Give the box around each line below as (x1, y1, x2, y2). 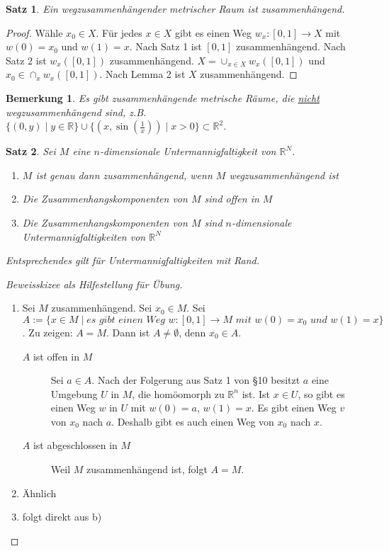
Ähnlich (22, 485, 57, 500)
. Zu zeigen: (22, 324, 73, 339)
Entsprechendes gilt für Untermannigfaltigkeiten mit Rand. (6, 253, 260, 268)
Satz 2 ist (6, 52, 47, 67)
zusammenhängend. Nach (235, 39, 346, 54)
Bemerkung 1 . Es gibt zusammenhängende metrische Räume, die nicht (6, 90, 320, 105)
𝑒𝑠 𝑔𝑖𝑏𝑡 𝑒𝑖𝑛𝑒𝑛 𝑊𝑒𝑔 (86, 314, 165, 325)
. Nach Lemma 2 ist (99, 67, 186, 81)
